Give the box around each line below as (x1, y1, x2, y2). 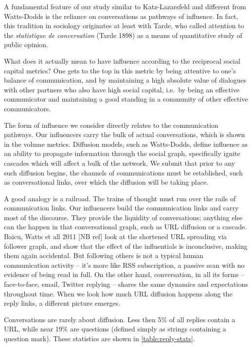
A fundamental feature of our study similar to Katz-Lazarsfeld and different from (4, 1, 246, 11)
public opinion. (4, 39, 49, 50)
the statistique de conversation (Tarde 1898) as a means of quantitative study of (4, 30, 243, 40)
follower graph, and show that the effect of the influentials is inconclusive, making (4, 241, 248, 251)
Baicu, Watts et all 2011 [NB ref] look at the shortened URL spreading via (4, 231, 227, 242)
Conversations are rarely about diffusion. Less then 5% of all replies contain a (4, 314, 235, 324)
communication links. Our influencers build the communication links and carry (4, 203, 239, 213)
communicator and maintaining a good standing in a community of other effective (4, 94, 248, 104)
